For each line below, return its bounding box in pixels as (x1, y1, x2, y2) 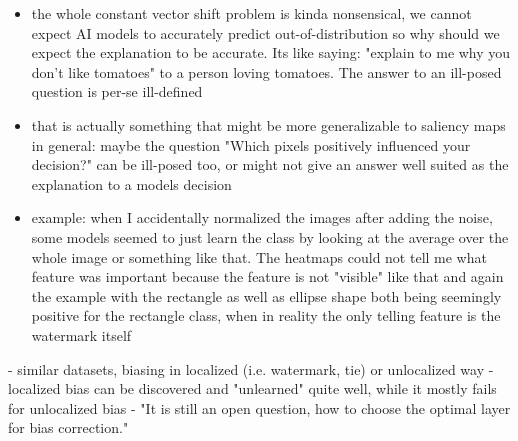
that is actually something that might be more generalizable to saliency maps (31, 114, 506, 135)
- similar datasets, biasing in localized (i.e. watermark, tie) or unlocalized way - (8, 358, 494, 379)
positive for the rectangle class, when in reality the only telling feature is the (31, 305, 501, 326)
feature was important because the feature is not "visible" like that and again (31, 266, 504, 287)
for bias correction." (8, 417, 129, 438)
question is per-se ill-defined (31, 81, 203, 102)
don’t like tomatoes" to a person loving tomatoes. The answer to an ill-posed (31, 61, 502, 82)
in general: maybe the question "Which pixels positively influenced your (31, 134, 471, 155)
